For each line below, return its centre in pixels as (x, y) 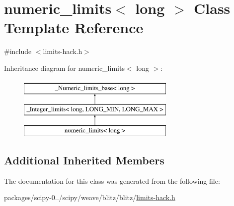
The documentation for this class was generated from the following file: (112, 180)
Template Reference (74, 27)
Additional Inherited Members (84, 160)
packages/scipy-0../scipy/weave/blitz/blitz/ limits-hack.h (90, 197)
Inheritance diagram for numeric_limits (64, 68)
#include (18, 51)
